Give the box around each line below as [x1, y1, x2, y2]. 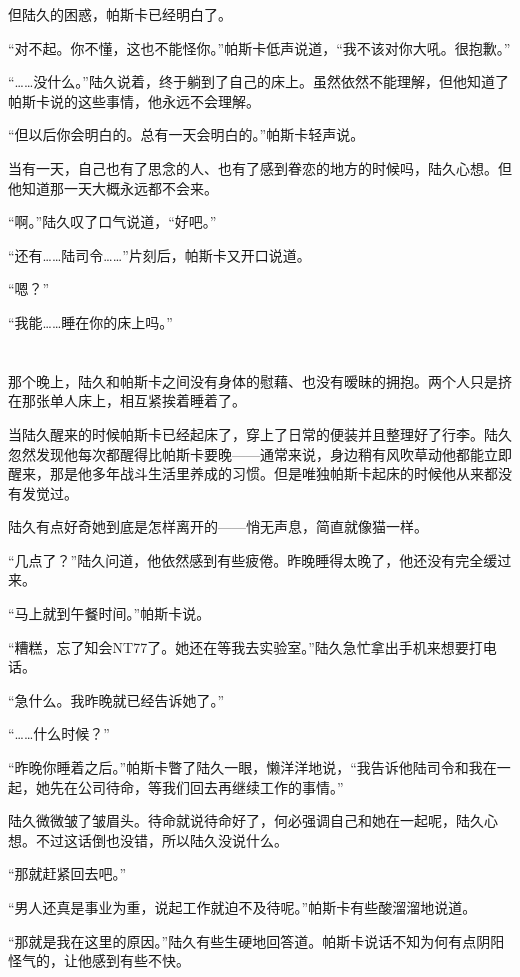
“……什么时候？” [8, 723, 110, 744]
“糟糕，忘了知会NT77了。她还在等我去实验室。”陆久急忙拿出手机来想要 [8, 636, 469, 657]
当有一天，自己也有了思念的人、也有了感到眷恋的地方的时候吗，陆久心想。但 [8, 157, 512, 178]
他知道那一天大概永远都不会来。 [8, 177, 218, 198]
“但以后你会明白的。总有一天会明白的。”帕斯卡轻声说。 [8, 124, 365, 145]
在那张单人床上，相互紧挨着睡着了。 [8, 390, 246, 411]
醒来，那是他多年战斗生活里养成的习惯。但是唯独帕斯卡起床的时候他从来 [8, 463, 484, 484]
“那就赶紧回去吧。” [8, 863, 127, 884]
